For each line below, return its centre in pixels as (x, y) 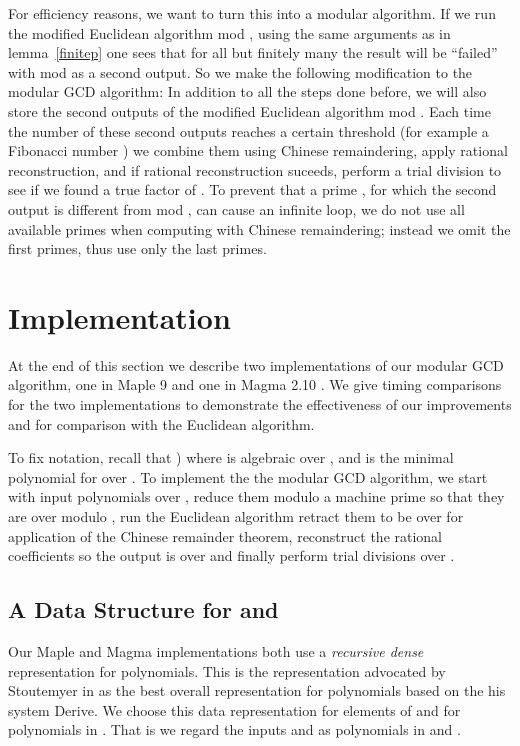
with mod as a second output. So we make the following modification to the (240, 71)
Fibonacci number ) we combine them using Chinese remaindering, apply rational (258, 150)
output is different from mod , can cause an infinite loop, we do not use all (236, 208)
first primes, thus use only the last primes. (137, 248)
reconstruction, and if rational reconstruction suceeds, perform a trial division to (255, 169)
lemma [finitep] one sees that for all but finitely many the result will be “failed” (253, 52)
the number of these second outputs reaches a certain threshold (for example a (248, 130)
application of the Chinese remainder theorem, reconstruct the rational (225, 535)
